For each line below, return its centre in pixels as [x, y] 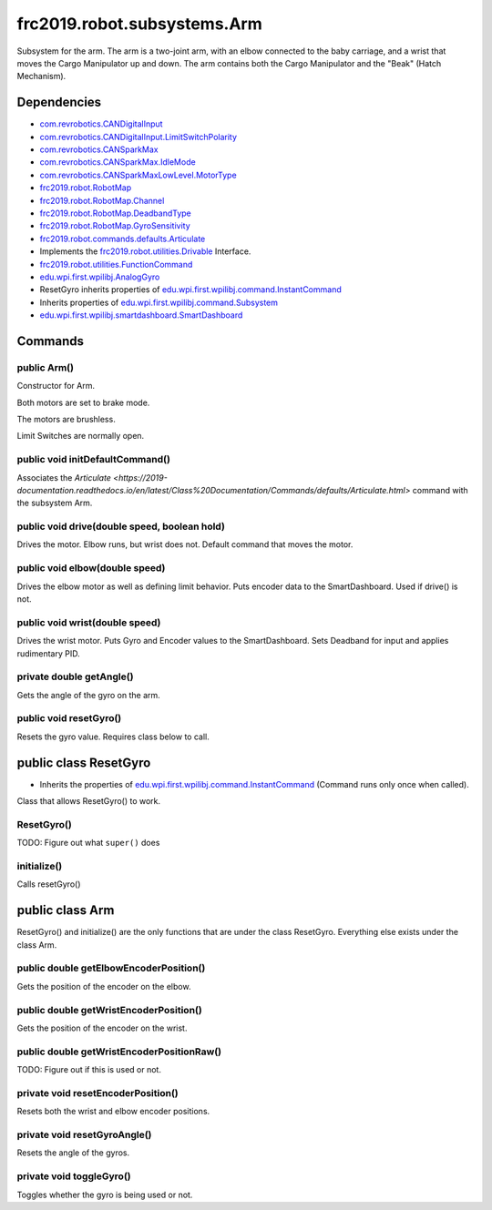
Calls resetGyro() [49, 884]
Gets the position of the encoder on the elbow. [104, 986]
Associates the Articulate [64, 477]
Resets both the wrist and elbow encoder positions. [113, 1112]
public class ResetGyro [84, 763]
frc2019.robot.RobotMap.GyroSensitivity [115, 226]
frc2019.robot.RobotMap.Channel [102, 200]
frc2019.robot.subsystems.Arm [140, 24]
